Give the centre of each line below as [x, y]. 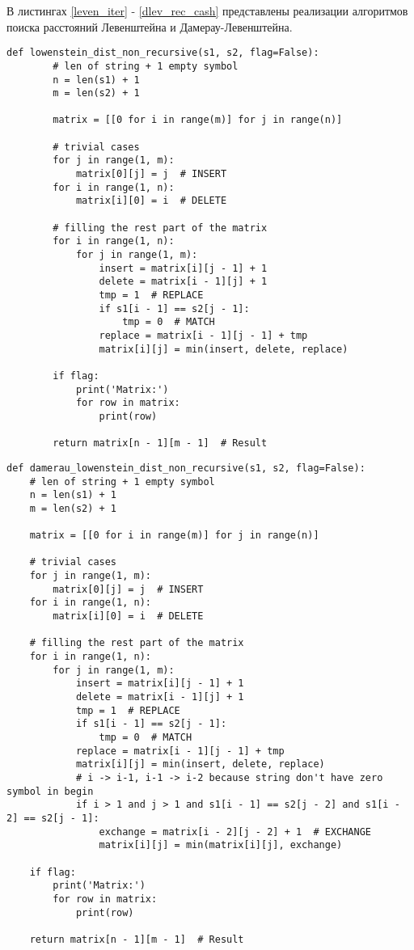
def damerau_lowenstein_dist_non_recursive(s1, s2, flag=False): [186, 468]
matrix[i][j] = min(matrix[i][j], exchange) [221, 845]
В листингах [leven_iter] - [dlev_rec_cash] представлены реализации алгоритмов [207, 11]
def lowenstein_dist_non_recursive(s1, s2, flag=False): [163, 53]
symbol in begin [50, 791]
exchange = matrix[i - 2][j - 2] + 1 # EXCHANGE [235, 832]
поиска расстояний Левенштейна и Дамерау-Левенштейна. [150, 26]
